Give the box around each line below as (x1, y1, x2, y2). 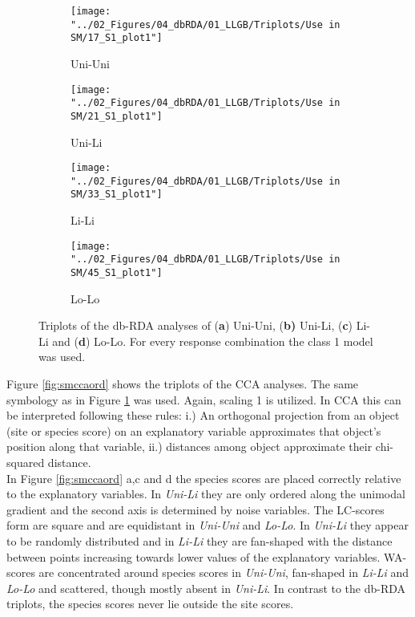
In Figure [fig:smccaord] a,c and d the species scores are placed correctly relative (6, 469, 401, 486)
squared (6, 454, 45, 470)
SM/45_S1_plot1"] (71, 267, 163, 278)
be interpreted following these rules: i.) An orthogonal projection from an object (6, 407, 400, 424)
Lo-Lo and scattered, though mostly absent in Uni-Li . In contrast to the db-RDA (6, 579, 406, 596)
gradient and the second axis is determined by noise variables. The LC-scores (6, 501, 385, 518)
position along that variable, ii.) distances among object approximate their (6, 438, 373, 455)
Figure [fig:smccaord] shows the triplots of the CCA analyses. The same (6, 375, 359, 392)
